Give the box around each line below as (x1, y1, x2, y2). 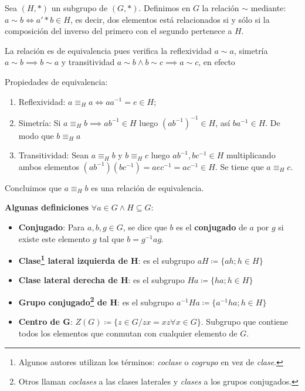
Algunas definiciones (5, 201, 89, 213)
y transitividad (61, 56, 115, 68)
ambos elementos (18, 160, 79, 172)
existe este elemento (18, 232, 90, 244)
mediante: (250, 2, 286, 13)
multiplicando (226, 149, 276, 161)
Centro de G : (18, 315, 73, 328)
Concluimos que (5, 181, 62, 193)
